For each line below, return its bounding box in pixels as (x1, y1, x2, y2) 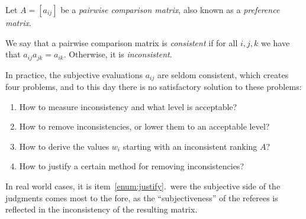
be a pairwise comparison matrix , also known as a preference (60, 4, 280, 15)
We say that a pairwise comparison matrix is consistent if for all (5, 36, 238, 49)
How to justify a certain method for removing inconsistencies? (19, 160, 244, 172)
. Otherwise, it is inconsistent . (63, 48, 172, 60)
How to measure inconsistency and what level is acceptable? (19, 100, 237, 112)
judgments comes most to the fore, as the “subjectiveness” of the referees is (5, 191, 278, 204)
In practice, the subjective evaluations (5, 68, 143, 80)
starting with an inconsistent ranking (123, 140, 257, 152)
